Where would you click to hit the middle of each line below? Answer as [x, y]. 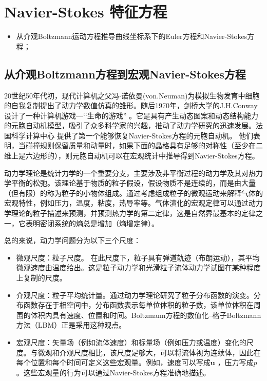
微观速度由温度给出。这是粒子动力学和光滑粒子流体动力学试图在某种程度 [138, 267]
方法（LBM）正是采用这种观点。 [71, 325]
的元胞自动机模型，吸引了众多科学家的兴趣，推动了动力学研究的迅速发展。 [130, 125]
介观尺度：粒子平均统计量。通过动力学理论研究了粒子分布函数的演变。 [135, 295]
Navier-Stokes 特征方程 [86, 12]
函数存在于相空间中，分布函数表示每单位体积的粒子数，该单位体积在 [138, 305]
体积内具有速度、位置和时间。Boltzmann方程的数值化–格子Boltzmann [146, 315]
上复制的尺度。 [41, 278]
